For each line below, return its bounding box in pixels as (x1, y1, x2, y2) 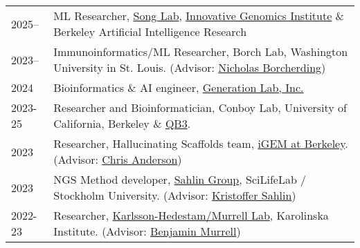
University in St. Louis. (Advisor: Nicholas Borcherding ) (53, 59, 326, 75)
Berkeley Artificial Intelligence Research (53, 23, 247, 39)
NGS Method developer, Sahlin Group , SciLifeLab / (53, 171, 307, 187)
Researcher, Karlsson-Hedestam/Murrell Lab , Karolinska (53, 207, 329, 223)
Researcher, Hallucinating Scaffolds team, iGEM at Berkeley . (53, 135, 348, 151)
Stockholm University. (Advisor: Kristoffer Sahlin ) (53, 187, 296, 203)
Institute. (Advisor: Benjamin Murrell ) (53, 223, 241, 239)
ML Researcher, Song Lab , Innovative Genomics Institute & (53, 8, 345, 23)
